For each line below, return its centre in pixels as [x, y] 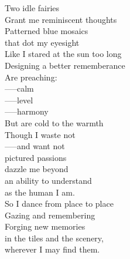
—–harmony [27, 111]
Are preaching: [31, 77]
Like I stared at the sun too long [63, 54]
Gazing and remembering [50, 215]
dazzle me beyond [37, 169]
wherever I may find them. [52, 249]
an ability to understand [48, 180]
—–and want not [35, 146]
